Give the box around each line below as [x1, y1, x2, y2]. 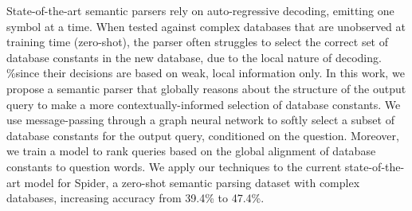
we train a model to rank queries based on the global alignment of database [6, 143, 376, 159]
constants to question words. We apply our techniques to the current [6, 158, 342, 174]
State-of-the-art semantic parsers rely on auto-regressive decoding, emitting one [6, 2, 394, 18]
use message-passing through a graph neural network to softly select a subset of [6, 111, 394, 128]
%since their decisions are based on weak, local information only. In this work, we [6, 64, 405, 81]
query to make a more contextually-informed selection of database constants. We [6, 96, 401, 112]
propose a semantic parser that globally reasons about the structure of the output [6, 80, 406, 96]
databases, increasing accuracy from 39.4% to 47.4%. [6, 190, 265, 206]
